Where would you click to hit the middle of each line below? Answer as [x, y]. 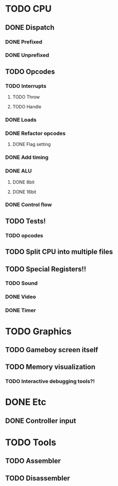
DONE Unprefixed [27, 55]
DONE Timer [21, 310]
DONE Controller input [41, 421]
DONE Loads [21, 120]
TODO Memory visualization [50, 367]
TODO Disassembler [38, 478]
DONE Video [21, 297]
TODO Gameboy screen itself [52, 349]
